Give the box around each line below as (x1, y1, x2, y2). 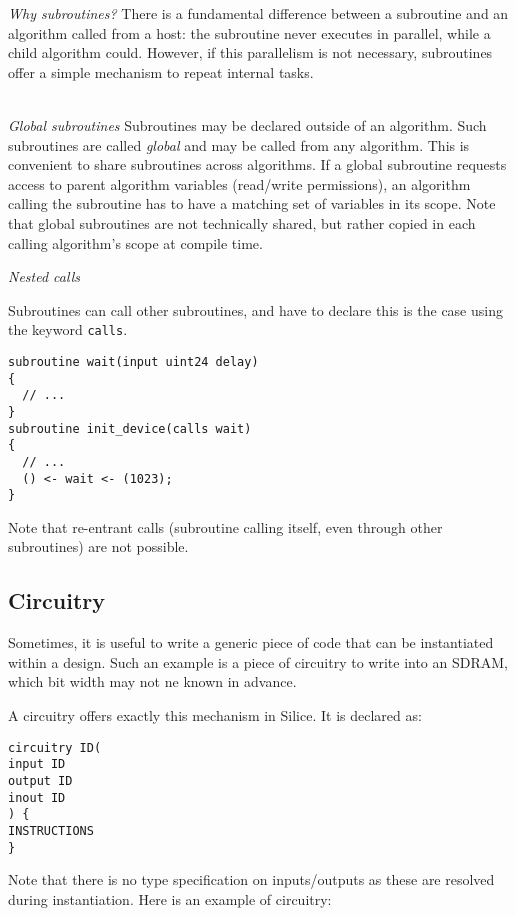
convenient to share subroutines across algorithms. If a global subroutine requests (8, 154, 507, 175)
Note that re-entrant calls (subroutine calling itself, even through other (8, 516, 443, 537)
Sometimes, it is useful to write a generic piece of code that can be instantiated (8, 632, 494, 653)
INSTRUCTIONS (8, 823, 94, 838)
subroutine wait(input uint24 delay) (8, 354, 259, 369)
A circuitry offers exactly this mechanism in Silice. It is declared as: (8, 705, 422, 726)
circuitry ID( (8, 740, 102, 755)
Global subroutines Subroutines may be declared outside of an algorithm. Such (8, 114, 487, 135)
